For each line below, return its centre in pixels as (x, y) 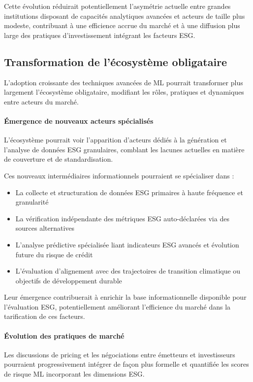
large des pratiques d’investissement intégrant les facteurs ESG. (100, 35)
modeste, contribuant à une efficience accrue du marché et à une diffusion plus (122, 25)
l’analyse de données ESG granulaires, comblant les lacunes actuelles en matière (124, 149)
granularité (32, 202)
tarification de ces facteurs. (45, 316)
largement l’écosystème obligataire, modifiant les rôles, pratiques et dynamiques (124, 92)
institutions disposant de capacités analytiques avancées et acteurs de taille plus (125, 16)
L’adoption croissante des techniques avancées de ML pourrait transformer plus (124, 82)
